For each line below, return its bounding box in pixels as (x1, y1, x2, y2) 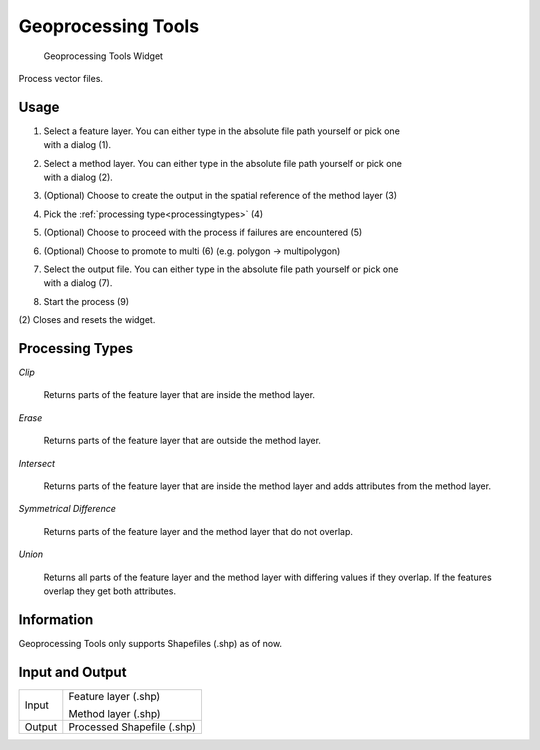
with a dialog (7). (43, 277, 113, 289)
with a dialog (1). (43, 139, 112, 151)
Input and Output (18, 663, 127, 680)
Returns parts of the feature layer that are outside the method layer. (43, 435, 322, 447)
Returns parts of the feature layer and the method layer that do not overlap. (43, 525, 354, 537)
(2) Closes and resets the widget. (18, 314, 156, 326)
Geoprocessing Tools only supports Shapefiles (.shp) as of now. (18, 637, 283, 649)
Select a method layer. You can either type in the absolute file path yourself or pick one (43, 157, 402, 169)
